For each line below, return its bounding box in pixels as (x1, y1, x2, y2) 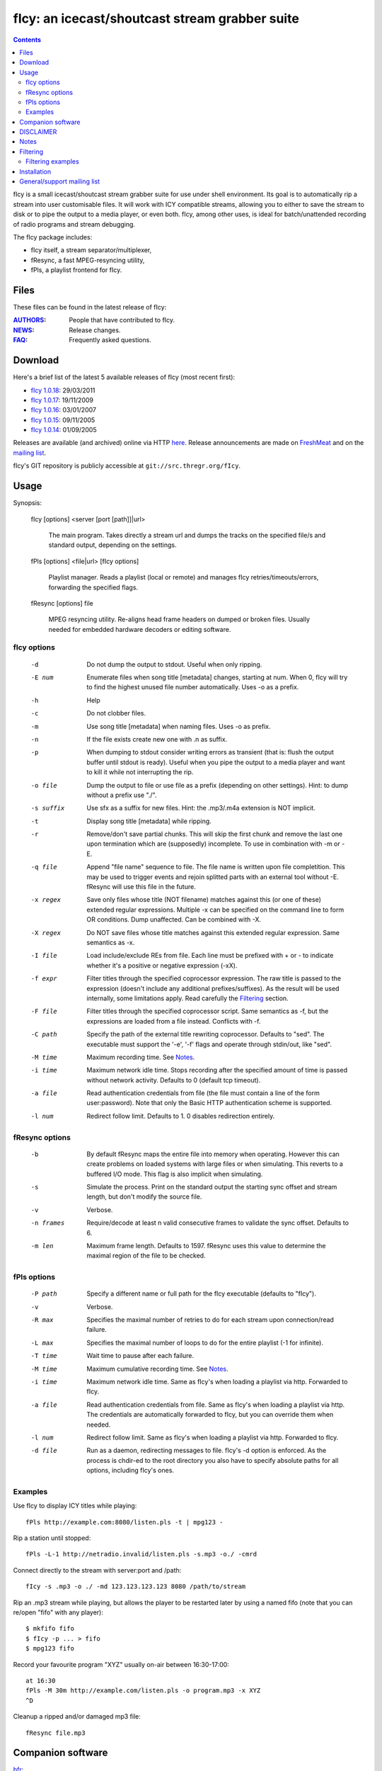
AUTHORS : (13, 316, 47, 324)
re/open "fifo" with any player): (13, 1608, 104, 1617)
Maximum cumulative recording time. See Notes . (86, 1364, 229, 1373)
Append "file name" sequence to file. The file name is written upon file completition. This (86, 863, 346, 871)
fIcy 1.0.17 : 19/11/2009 (30, 395, 94, 404)
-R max (30, 1316, 54, 1324)
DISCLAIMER (19, 128, 57, 136)
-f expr (30, 975, 58, 983)
